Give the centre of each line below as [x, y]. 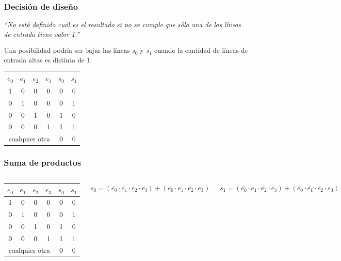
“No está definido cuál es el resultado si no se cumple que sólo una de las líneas [122, 24]
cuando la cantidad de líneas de [201, 50]
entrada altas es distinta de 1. [48, 60]
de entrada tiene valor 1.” [42, 34]
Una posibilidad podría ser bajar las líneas [67, 50]
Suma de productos [42, 162]
